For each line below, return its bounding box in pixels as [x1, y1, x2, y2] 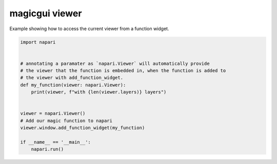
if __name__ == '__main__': [20, 139, 91, 145]
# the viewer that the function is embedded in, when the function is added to [20, 68, 226, 74]
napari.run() [31, 146, 64, 152]
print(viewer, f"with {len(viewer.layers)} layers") [31, 89, 167, 95]
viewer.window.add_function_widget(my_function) [20, 125, 145, 131]
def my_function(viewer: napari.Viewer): [20, 82, 126, 88]
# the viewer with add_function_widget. [20, 75, 123, 81]
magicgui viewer [9, 8, 82, 19]
